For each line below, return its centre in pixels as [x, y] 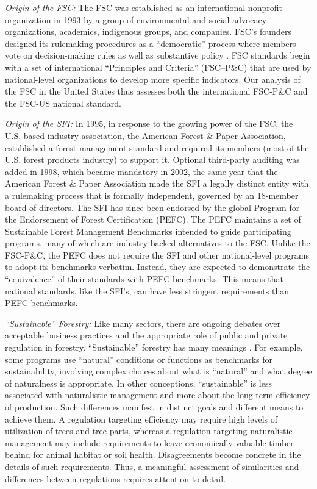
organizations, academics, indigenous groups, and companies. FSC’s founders [148, 31]
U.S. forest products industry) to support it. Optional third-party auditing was [152, 159]
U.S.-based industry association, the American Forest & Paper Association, [145, 135]
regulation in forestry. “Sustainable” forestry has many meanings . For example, [154, 347]
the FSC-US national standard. [63, 103]
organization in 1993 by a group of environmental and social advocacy [136, 19]
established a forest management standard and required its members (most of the [157, 147]
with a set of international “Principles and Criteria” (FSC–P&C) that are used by [158, 67]
